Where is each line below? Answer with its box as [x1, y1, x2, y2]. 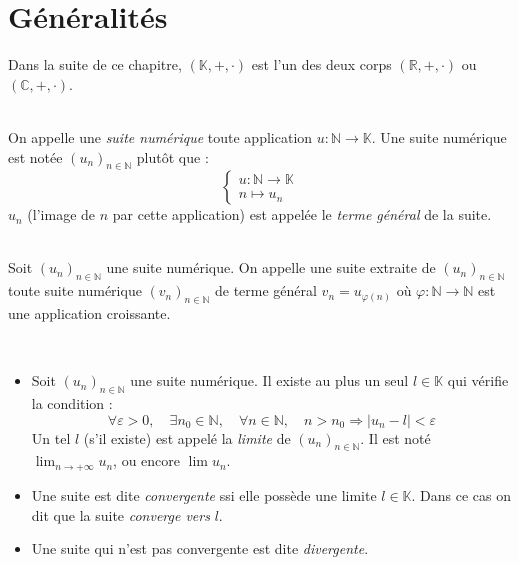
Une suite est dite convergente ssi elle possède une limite [31, 484, 377, 505]
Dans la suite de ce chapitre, [8, 54, 182, 75]
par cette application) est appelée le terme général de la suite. [112, 204, 492, 225]
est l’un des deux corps [251, 54, 392, 75]
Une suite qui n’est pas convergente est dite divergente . [31, 538, 369, 559]
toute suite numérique [8, 280, 142, 301]
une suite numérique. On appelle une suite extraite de [106, 257, 436, 278]
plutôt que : [136, 146, 209, 167]
